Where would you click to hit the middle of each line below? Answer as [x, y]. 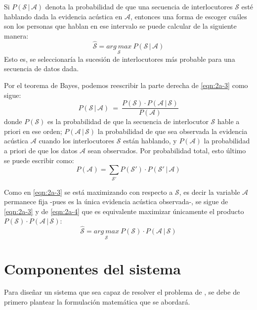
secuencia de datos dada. [42, 68]
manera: [16, 35]
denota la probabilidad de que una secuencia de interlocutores [139, 6]
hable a [228, 121]
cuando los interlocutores [77, 141]
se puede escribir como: [39, 160]
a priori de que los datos [41, 151]
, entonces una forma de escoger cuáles [189, 16]
